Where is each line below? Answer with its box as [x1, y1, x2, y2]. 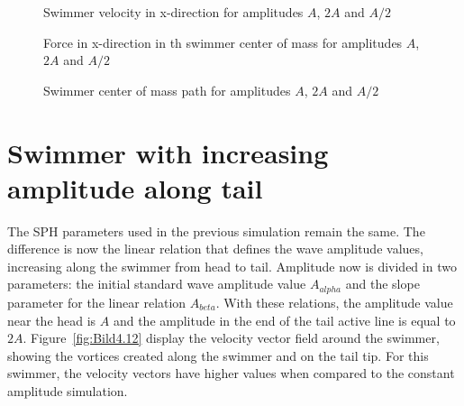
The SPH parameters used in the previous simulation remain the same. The [7, 221, 425, 240]
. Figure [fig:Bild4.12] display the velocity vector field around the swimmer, [23, 328, 440, 347]
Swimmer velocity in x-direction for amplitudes [43, 3, 304, 21]
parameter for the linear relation [7, 292, 187, 311]
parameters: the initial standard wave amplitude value [7, 274, 306, 293]
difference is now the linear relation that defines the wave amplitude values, [7, 239, 423, 258]
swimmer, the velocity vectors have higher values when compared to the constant [7, 364, 455, 383]
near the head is [7, 310, 96, 329]
